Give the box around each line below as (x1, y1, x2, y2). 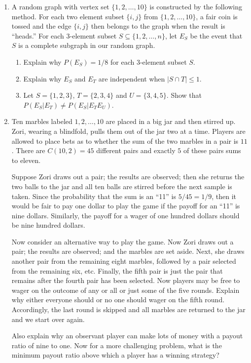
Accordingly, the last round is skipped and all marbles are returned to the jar (11, 304, 246, 315)
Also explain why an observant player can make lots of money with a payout (11, 330, 243, 341)
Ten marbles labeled (11, 116, 72, 126)
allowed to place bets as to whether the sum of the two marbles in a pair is (11, 135, 239, 146)
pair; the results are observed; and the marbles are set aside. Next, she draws (11, 246, 245, 256)
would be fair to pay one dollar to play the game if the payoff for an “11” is (11, 201, 240, 211)
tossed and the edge (11, 21, 72, 31)
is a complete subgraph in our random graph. (18, 40, 155, 50)
